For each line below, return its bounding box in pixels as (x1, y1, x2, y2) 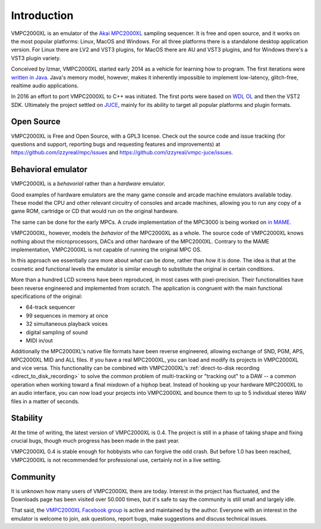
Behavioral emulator (11, 164, 88, 175)
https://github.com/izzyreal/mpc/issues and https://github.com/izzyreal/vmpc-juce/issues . (11, 149, 234, 156)
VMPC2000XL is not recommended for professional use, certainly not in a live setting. (11, 456, 222, 463)
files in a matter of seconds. (11, 398, 80, 405)
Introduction (11, 9, 74, 22)
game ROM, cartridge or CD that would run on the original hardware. (11, 208, 179, 215)
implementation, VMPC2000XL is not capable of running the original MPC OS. (11, 246, 202, 253)
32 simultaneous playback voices (26, 321, 108, 328)
